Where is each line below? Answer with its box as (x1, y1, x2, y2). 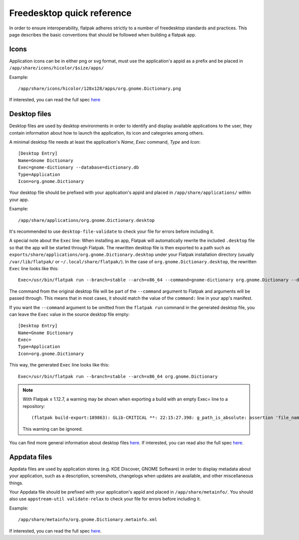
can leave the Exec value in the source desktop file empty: (9, 311, 130, 317)
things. (9, 480, 23, 486)
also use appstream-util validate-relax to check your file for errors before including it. (9, 496, 201, 502)
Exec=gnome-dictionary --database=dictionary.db (18, 165, 139, 171)
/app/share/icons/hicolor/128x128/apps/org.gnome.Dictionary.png (18, 86, 181, 92)
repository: (22, 403, 45, 409)
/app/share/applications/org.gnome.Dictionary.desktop (18, 217, 155, 223)
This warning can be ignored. (22, 426, 83, 432)
